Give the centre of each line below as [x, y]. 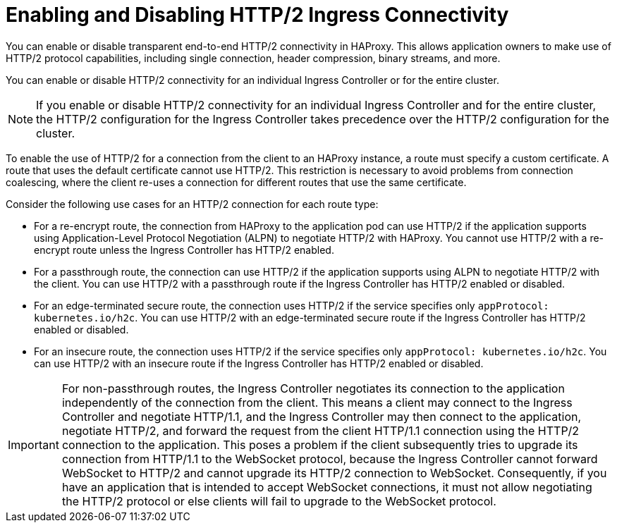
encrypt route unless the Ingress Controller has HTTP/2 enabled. [184, 250]
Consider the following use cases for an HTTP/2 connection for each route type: [192, 204]
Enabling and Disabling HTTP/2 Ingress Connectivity [257, 15]
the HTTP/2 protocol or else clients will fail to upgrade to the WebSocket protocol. [279, 501]
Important [33, 444]
